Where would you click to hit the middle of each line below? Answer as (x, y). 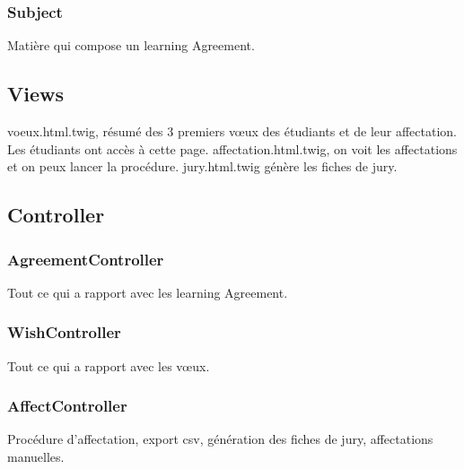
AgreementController (86, 259)
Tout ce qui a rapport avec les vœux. (109, 365)
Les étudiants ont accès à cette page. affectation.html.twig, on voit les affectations (232, 148)
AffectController (67, 406)
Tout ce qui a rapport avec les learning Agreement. (148, 292)
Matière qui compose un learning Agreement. (131, 45)
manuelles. (36, 457)
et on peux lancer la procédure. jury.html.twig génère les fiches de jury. (202, 166)
